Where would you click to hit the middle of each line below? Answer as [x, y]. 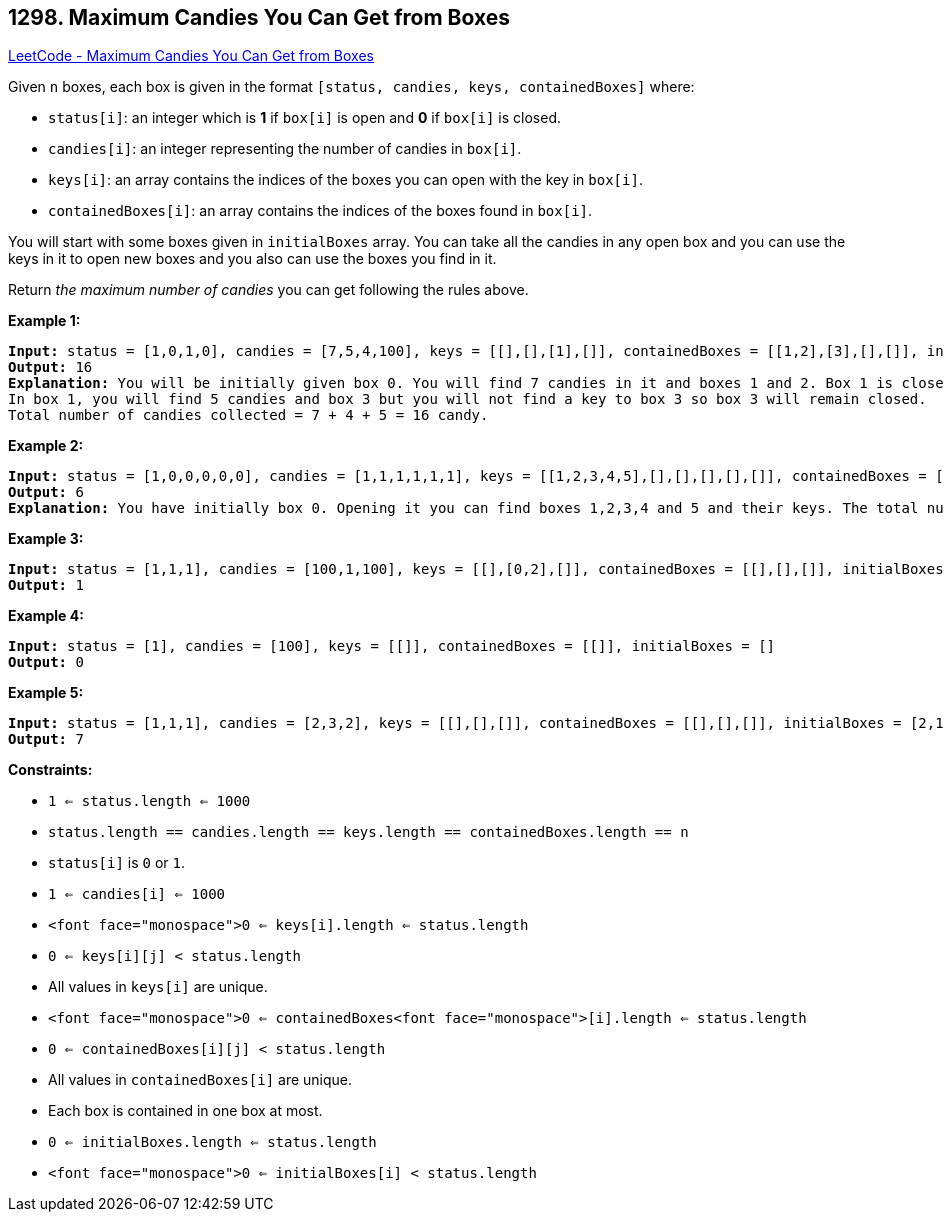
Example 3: [46, 539]
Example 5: [46, 693]
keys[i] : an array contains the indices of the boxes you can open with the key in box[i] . [345, 180]
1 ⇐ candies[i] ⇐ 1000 [137, 894]
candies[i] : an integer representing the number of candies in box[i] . [285, 149]
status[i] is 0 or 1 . [116, 863]
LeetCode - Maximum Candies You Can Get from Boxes [191, 56]
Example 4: [46, 616]
